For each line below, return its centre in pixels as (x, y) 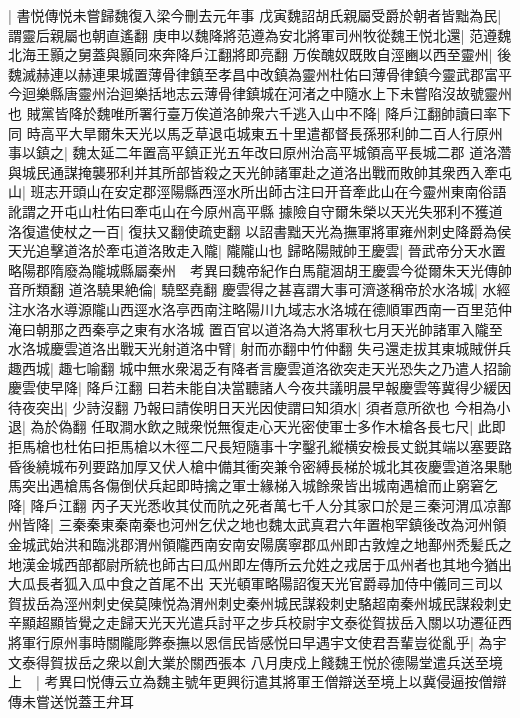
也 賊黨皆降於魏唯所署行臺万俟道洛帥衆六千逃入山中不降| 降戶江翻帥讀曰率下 (260, 112)
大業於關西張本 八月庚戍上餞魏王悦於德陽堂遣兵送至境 (325, 661)
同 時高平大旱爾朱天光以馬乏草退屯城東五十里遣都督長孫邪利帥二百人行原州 (255, 132)
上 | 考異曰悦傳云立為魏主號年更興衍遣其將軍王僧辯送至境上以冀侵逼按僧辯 (257, 681)
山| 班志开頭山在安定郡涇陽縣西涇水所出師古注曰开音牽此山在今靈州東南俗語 (257, 191)
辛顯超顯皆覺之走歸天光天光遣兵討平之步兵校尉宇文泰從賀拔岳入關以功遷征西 (260, 622)
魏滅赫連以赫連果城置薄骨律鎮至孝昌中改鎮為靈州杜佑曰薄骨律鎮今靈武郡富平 (260, 73)
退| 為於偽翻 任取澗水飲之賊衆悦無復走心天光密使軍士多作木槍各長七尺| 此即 (257, 426)
